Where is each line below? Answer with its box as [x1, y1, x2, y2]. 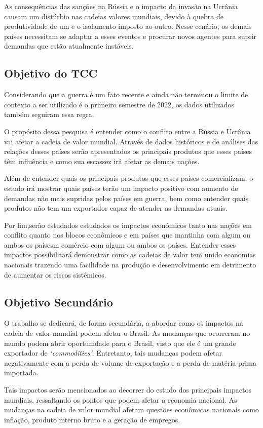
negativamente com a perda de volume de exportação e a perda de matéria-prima [4, 357, 256, 368]
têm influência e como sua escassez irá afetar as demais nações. [4, 155, 200, 166]
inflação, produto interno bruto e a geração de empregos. [4, 414, 180, 424]
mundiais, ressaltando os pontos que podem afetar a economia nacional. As [4, 394, 237, 405]
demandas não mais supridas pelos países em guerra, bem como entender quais [4, 192, 249, 203]
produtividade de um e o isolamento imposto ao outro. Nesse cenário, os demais [4, 21, 252, 31]
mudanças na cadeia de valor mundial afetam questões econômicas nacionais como [4, 404, 259, 415]
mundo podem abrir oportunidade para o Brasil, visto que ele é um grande [4, 337, 236, 348]
